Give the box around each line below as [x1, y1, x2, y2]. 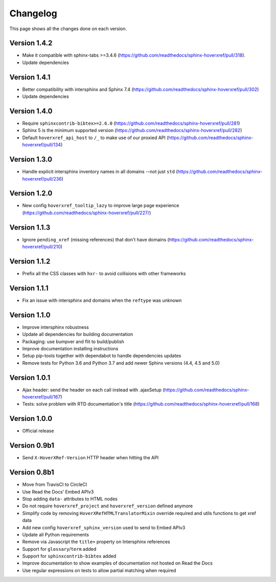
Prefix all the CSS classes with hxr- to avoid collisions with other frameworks [22, 271, 186, 277]
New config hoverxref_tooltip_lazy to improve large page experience [22, 203, 179, 209]
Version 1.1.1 [9, 284, 49, 293]
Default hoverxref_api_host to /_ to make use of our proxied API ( [22, 135, 169, 141]
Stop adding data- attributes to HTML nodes [22, 496, 118, 502]
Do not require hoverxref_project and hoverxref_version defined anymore [22, 503, 193, 509]
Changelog [9, 8, 57, 19]
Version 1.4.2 [9, 39, 53, 48]
